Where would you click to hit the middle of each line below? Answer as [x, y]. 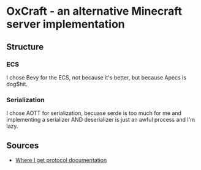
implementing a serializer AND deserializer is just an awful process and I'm [101, 120]
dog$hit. [17, 84]
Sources [23, 145]
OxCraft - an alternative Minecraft [94, 11]
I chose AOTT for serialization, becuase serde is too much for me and [94, 113]
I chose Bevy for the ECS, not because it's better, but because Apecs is [97, 77]
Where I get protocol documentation [61, 160]
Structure [25, 47]
